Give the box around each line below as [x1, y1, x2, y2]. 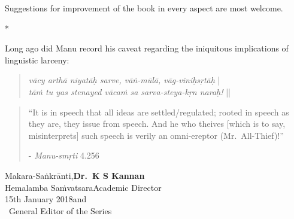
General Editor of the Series [8, 204, 112, 217]
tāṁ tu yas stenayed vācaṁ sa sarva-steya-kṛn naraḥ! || [28, 85, 231, 98]
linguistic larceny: [5, 53, 69, 66]
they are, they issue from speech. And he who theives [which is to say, [28, 117, 286, 130]
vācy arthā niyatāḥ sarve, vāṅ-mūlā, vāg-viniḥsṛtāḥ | [28, 74, 220, 86]
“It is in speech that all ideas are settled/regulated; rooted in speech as [28, 105, 289, 118]
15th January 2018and [5, 193, 87, 205]
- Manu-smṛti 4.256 [28, 149, 99, 162]
